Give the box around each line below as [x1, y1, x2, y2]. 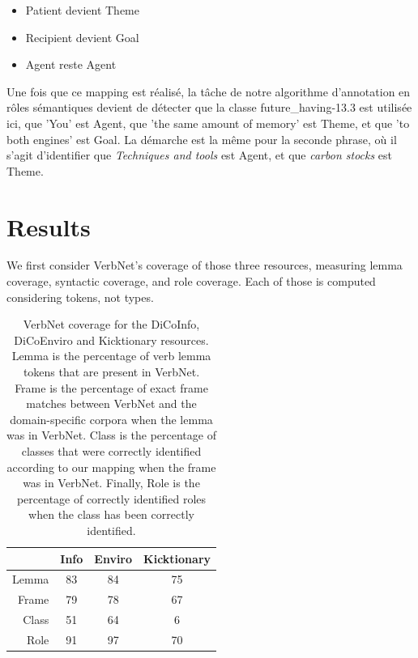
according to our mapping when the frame [6, 458, 216, 475]
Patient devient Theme [25, 2, 139, 18]
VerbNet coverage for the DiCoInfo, [23, 316, 200, 333]
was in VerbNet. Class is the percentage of [6, 427, 216, 444]
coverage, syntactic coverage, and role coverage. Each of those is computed [6, 273, 376, 290]
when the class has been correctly [28, 506, 194, 523]
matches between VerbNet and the [26, 395, 197, 412]
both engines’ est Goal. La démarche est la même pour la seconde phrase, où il [6, 130, 397, 147]
